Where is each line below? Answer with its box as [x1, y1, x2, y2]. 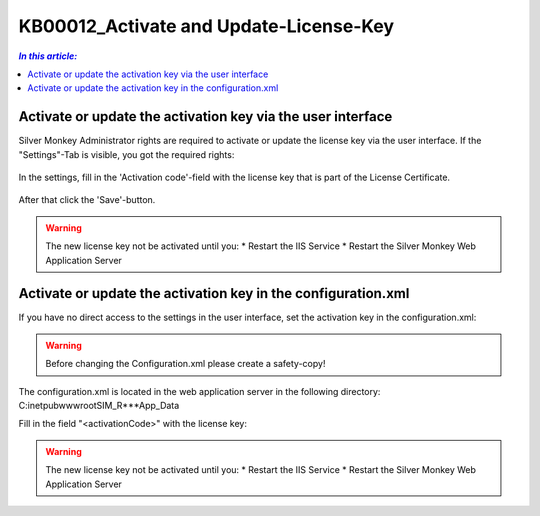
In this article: [18, 50, 78, 62]
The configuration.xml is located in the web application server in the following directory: [18, 385, 381, 397]
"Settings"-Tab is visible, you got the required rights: [18, 148, 235, 160]
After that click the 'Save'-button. [18, 194, 156, 206]
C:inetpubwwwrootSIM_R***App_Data [18, 400, 180, 412]
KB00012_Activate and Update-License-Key [18, 15, 395, 37]
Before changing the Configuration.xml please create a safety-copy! [45, 358, 326, 370]
